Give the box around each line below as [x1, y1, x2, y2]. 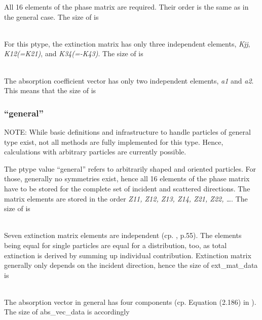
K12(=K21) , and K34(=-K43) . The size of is [4, 48, 143, 59]
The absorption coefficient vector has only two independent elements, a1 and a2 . [4, 75, 254, 86]
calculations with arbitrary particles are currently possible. [4, 146, 186, 157]
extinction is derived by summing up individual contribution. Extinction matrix [4, 250, 251, 260]
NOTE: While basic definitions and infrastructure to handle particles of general [4, 126, 251, 137]
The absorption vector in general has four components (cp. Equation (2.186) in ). [4, 296, 256, 307]
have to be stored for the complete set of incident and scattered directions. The [4, 183, 250, 193]
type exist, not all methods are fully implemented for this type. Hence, [4, 136, 223, 147]
